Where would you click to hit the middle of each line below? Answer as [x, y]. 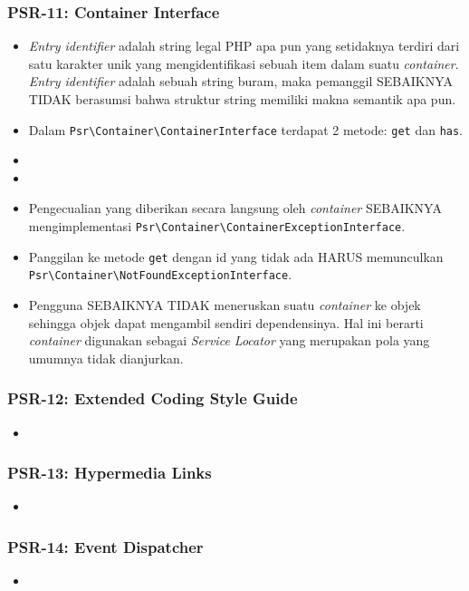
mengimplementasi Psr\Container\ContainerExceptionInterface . [217, 226]
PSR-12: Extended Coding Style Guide [153, 398]
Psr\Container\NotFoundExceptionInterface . [160, 274]
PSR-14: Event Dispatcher [105, 546]
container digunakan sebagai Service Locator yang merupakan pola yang [229, 340]
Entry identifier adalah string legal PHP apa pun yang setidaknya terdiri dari [244, 46]
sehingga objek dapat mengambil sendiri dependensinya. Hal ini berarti [226, 322]
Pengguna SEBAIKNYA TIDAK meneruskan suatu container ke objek [225, 305]
